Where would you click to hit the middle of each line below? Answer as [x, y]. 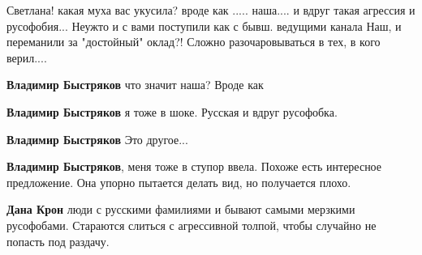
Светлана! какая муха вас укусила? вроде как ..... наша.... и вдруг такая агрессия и [211, 10]
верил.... [27, 57]
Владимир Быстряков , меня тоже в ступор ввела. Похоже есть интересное [194, 166]
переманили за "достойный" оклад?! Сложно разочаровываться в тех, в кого [194, 42]
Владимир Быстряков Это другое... [97, 139]
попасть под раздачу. [58, 241]
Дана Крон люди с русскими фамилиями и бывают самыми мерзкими [181, 209]
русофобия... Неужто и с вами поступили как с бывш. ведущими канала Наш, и [204, 25]
